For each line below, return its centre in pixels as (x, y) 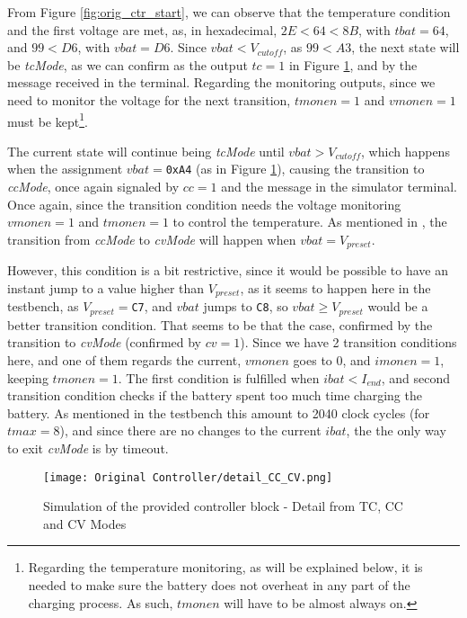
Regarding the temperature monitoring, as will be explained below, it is (225, 567)
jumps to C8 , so (246, 306)
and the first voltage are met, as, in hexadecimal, (142, 29)
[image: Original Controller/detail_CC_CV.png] (188, 477)
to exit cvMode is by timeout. (88, 448)
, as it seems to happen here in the (335, 287)
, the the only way (396, 430)
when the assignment (65, 169)
